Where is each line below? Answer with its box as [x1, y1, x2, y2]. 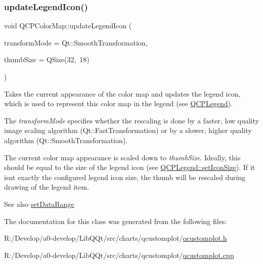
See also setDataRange [4, 198, 74, 209]
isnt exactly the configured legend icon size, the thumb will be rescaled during [4, 171, 246, 182]
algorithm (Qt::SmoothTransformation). [4, 135, 128, 145]
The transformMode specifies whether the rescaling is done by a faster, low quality [4, 115, 259, 125]
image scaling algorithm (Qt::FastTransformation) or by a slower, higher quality [4, 125, 252, 136]
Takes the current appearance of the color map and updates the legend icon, [4, 88, 241, 99]
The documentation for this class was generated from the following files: [4, 215, 227, 226]
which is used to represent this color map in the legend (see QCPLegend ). [4, 98, 233, 109]
